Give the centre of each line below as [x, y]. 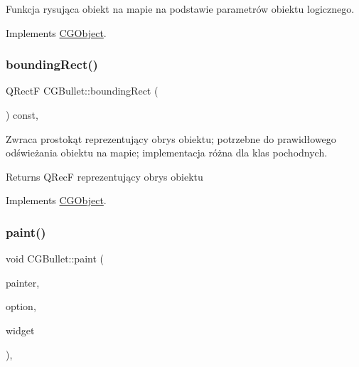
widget [20, 330]
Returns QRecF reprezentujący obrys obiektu [105, 176]
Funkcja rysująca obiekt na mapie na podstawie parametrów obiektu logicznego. [180, 9]
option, [21, 306]
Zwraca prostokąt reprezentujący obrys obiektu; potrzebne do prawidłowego [171, 138]
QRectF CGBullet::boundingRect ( [82, 91]
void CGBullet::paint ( [55, 259]
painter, [23, 282]
